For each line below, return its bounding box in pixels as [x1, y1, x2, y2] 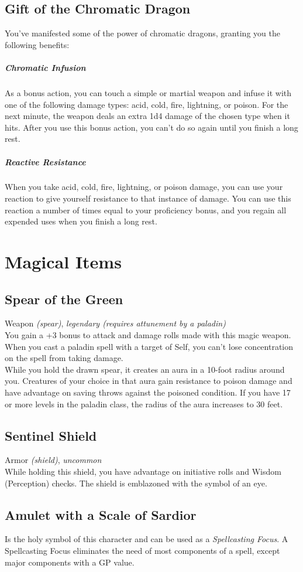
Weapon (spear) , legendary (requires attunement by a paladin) [5, 317, 226, 329]
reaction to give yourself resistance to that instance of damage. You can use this [5, 192, 291, 205]
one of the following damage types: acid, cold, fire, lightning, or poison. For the [5, 98, 288, 110]
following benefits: [5, 38, 70, 50]
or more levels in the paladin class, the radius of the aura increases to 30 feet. [5, 397, 283, 410]
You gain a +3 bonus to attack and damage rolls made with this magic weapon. [5, 329, 291, 341]
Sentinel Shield [5, 426, 97, 444]
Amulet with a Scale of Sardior [5, 505, 197, 523]
